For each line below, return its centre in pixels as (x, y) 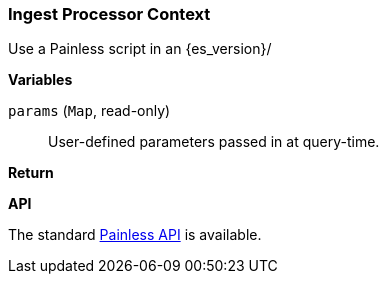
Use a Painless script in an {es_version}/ (140, 49)
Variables (40, 80)
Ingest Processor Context (109, 14)
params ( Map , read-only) (89, 111)
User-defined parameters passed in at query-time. (214, 142)
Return (31, 173)
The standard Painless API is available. (135, 235)
